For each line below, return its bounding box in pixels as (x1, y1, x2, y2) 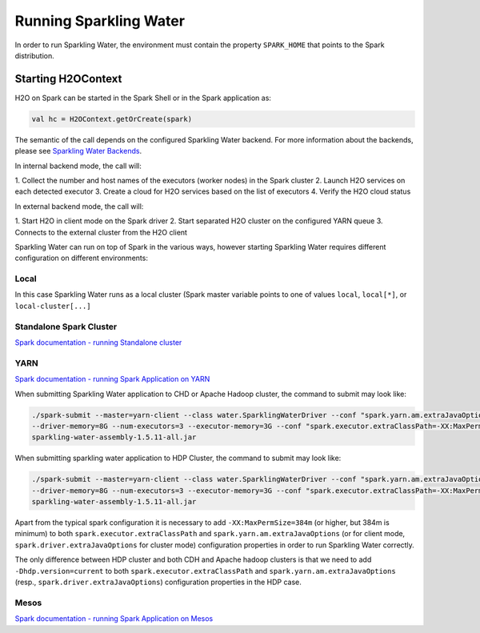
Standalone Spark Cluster (14, 321, 118, 332)
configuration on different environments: (14, 253, 148, 263)
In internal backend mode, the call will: (14, 161, 142, 170)
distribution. (14, 50, 55, 60)
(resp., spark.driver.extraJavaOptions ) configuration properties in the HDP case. (14, 577, 302, 587)
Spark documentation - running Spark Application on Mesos (14, 614, 214, 623)
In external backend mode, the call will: (14, 201, 144, 211)
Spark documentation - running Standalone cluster (14, 338, 182, 347)
